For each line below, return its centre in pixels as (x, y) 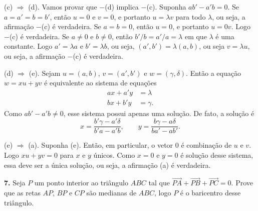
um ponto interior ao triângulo (81, 183)
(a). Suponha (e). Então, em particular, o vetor (101, 145)
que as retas (22, 193)
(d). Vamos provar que (63, 7)
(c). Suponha (166, 7)
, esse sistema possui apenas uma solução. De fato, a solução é (159, 113)
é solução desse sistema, (217, 155)
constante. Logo (28, 46)
